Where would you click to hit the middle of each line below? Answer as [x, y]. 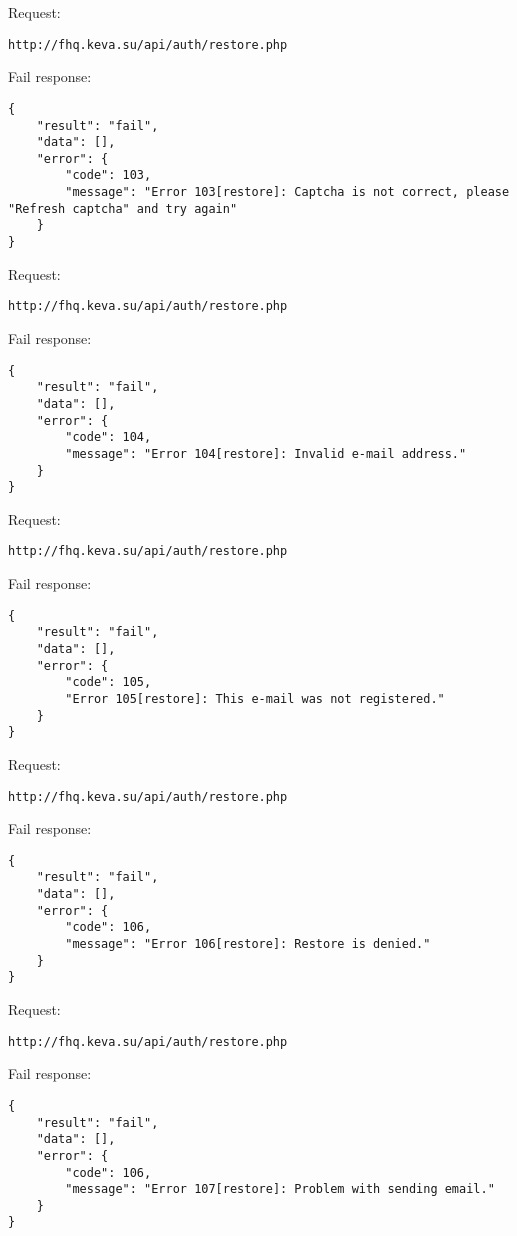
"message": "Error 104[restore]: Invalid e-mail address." [266, 453]
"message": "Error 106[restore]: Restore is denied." [248, 944]
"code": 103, [108, 175]
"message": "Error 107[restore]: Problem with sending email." [280, 1189]
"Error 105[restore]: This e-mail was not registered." [255, 698]
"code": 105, [108, 682]
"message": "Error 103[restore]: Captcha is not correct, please [287, 192]
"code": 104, [108, 437]
